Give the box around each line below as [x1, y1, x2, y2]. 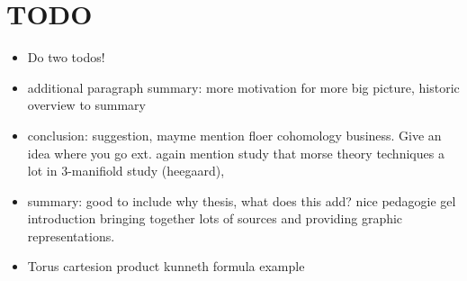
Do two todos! [27, 48, 105, 67]
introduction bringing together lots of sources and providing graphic [27, 209, 403, 228]
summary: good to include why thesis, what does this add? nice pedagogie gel [27, 191, 456, 210]
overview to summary [27, 95, 146, 114]
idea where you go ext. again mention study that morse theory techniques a [27, 143, 445, 162]
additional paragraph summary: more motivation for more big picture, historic [27, 77, 460, 96]
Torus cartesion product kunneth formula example [27, 257, 305, 276]
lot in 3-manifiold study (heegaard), [27, 161, 225, 180]
